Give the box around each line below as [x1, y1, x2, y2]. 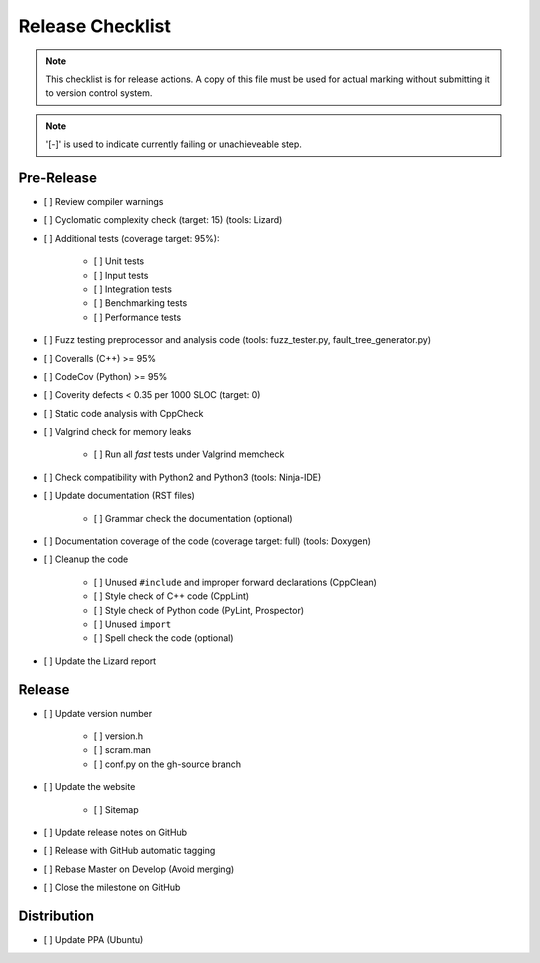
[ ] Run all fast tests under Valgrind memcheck [93, 448, 285, 460]
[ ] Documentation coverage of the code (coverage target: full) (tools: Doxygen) [43, 535, 372, 547]
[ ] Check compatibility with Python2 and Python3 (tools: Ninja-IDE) [43, 471, 322, 483]
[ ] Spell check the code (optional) [93, 632, 234, 644]
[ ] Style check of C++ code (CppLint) [93, 590, 250, 602]
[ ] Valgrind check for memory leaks [43, 426, 192, 438]
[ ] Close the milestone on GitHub [43, 881, 181, 894]
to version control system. [45, 87, 153, 99]
